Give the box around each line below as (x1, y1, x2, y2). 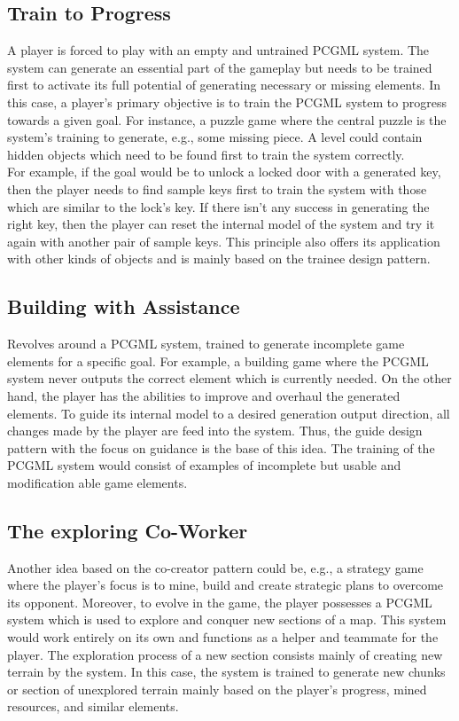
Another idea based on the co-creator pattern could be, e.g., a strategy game (7, 558, 424, 576)
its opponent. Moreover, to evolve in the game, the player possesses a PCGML (7, 592, 432, 611)
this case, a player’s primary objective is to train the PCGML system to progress (7, 92, 447, 111)
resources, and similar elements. (7, 697, 179, 716)
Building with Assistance (7, 293, 240, 320)
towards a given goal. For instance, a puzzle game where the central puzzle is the (7, 110, 447, 129)
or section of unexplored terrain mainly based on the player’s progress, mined (7, 679, 427, 698)
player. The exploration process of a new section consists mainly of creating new (7, 645, 443, 663)
